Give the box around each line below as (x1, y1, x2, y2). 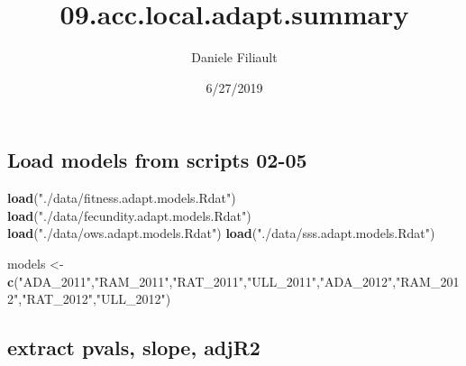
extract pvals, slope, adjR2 (7, 334, 260, 361)
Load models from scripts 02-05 (7, 146, 307, 174)
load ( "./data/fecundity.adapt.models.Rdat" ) (7, 206, 251, 224)
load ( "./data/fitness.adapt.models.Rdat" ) (7, 188, 236, 207)
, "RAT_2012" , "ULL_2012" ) (18, 289, 171, 308)
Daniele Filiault (191, 48, 278, 67)
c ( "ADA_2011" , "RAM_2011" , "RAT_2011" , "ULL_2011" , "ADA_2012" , (7, 271, 397, 290)
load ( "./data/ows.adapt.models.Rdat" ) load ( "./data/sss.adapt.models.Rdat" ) (7, 224, 435, 242)
